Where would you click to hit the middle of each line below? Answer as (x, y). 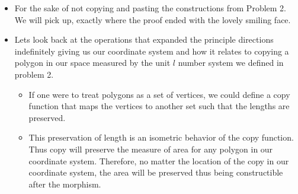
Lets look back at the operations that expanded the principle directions (144, 39)
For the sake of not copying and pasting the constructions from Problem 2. (150, 8)
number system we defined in (231, 63)
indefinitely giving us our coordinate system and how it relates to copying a (152, 51)
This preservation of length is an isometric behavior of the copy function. (161, 137)
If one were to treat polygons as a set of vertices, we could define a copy (159, 94)
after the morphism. (65, 184)
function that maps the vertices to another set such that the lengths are (159, 106)
